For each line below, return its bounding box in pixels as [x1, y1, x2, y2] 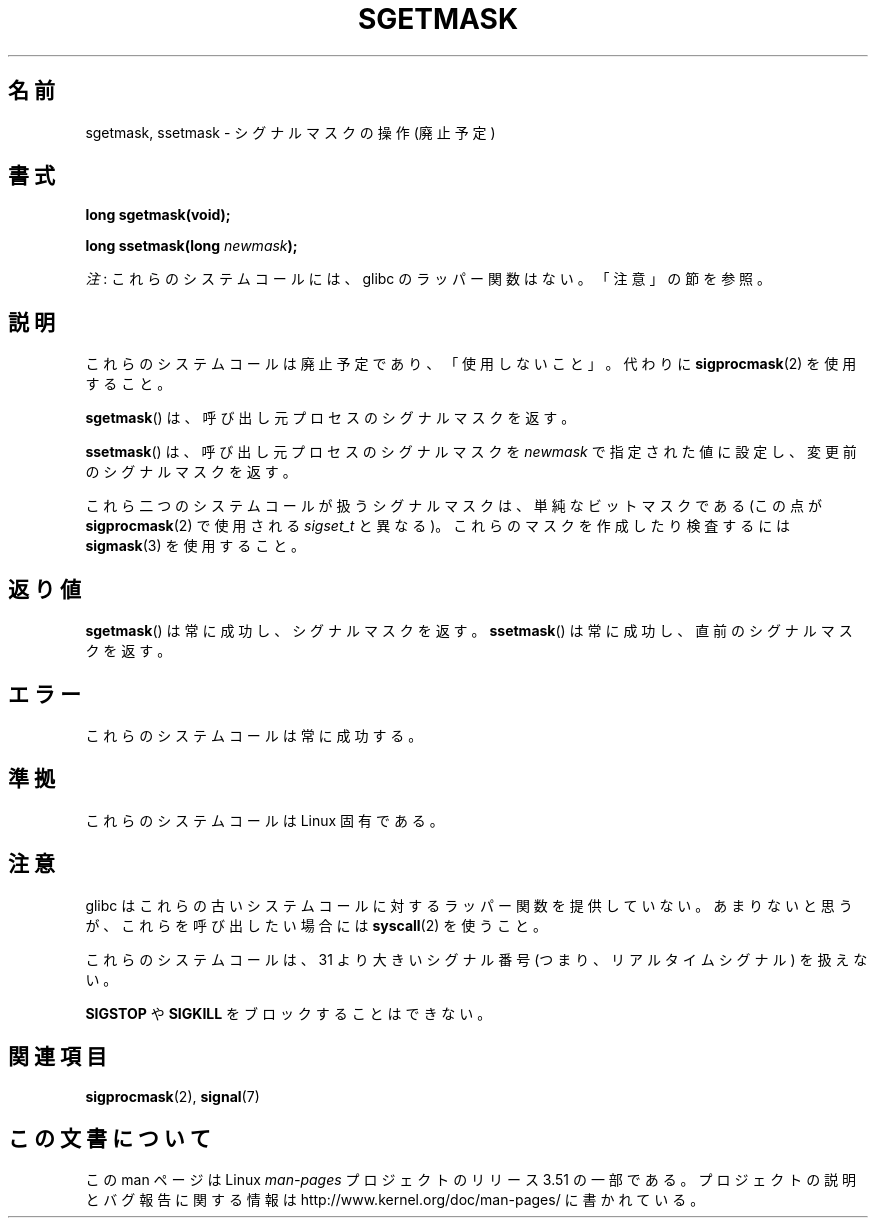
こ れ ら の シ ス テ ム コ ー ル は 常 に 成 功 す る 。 [85, 726, 423, 744]
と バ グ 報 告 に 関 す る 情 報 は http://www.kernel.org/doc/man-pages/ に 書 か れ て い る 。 [85, 1191, 705, 1209]
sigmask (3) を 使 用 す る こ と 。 [85, 537, 306, 555]
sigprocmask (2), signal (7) [85, 1087, 260, 1105]
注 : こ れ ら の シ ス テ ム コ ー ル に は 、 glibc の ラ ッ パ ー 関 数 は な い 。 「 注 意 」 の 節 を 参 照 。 [85, 270, 772, 288]
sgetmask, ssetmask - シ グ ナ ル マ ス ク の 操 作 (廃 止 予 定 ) [85, 123, 496, 141]
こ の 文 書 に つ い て [8, 1125, 211, 1151]
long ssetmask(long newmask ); [85, 237, 298, 255]
